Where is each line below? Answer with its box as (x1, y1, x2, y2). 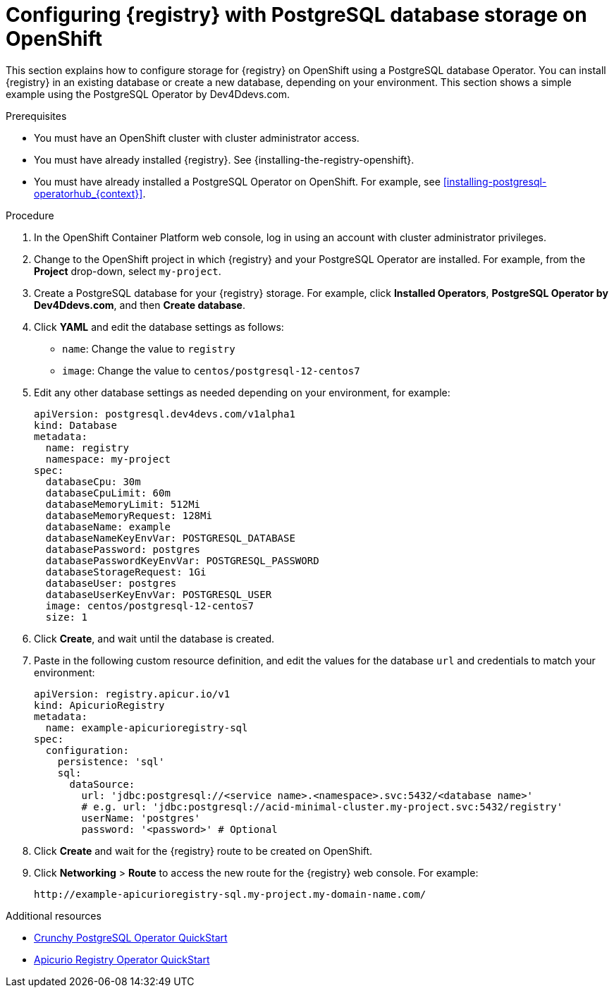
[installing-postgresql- (443, 175, 547, 188)
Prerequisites (6, 109, 67, 122)
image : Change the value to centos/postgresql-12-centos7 (62, 364, 360, 377)
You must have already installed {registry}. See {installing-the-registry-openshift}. (34, 153, 415, 166)
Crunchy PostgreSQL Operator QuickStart (34, 931, 228, 944)
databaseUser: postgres (45, 577, 177, 589)
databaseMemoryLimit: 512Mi (45, 498, 201, 510)
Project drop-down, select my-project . (34, 264, 221, 277)
